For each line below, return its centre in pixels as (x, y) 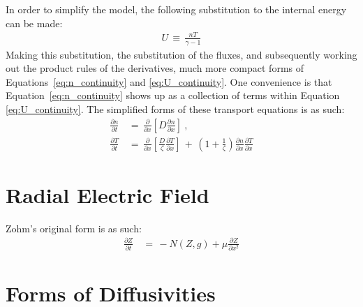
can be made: (34, 23)
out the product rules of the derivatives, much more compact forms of (155, 68)
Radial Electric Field (108, 194)
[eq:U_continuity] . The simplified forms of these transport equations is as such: (175, 108)
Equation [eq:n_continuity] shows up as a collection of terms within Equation (173, 95)
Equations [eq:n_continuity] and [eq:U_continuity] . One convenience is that (169, 81)
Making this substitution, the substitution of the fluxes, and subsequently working (181, 54)
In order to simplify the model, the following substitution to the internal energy (176, 9)
